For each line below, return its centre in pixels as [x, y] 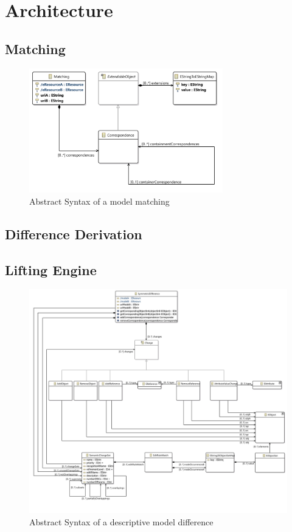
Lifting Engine [51, 269]
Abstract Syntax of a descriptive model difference [121, 521]
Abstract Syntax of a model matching [99, 201]
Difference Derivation [74, 234]
